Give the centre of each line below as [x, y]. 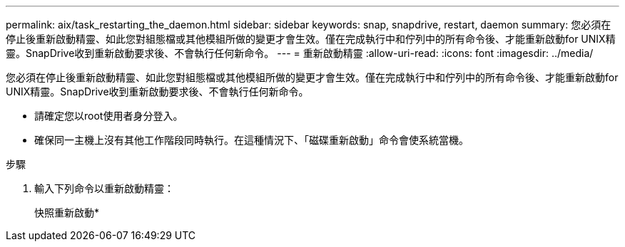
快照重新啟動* [67, 212]
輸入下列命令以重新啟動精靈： [104, 188]
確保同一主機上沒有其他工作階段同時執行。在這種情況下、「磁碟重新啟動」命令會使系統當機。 [251, 140]
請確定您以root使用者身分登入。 [109, 116]
